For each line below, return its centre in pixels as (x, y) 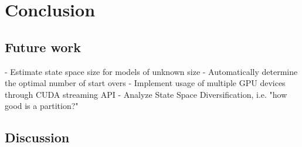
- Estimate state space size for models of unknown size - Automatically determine (151, 71)
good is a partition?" (42, 106)
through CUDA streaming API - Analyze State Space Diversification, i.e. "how (146, 94)
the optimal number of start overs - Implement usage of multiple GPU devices (145, 83)
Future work (43, 47)
